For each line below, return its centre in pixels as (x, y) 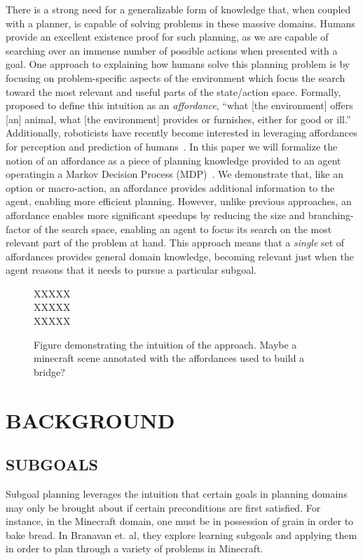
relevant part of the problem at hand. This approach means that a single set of (175, 243)
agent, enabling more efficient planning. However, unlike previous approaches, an (179, 201)
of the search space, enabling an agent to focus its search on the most (183, 229)
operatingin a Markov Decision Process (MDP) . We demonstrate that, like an (174, 174)
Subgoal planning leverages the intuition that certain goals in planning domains (177, 494)
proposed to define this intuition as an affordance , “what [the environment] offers (179, 105)
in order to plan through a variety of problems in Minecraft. (135, 548)
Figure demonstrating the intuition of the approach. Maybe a (165, 344)
